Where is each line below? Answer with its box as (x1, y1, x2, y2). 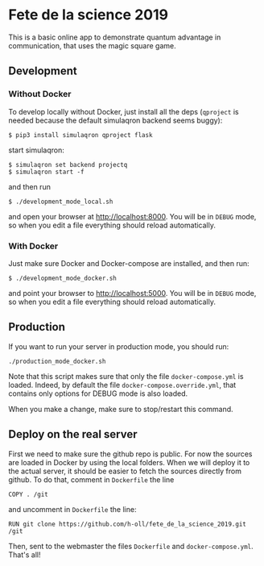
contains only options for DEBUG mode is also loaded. (8, 389, 188, 398)
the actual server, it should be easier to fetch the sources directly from (8, 466, 241, 476)
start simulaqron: (8, 145, 64, 155)
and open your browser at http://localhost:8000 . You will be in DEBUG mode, (8, 211, 257, 221)
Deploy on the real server (8, 427, 138, 441)
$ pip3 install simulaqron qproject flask (8, 131, 153, 139)
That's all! (8, 550, 41, 560)
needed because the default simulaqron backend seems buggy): (8, 115, 223, 125)
